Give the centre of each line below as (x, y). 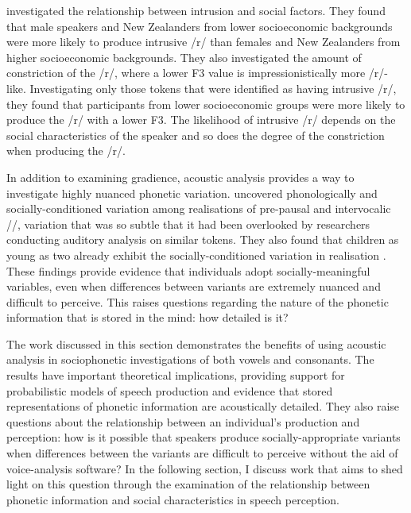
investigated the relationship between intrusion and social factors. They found (196, 10)
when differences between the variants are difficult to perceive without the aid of (202, 453)
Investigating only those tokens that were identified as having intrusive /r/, (213, 88)
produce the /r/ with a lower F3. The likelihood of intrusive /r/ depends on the (201, 120)
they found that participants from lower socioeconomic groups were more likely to (206, 104)
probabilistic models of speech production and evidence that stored (170, 390)
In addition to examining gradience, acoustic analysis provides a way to (180, 177)
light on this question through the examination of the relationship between (188, 484)
